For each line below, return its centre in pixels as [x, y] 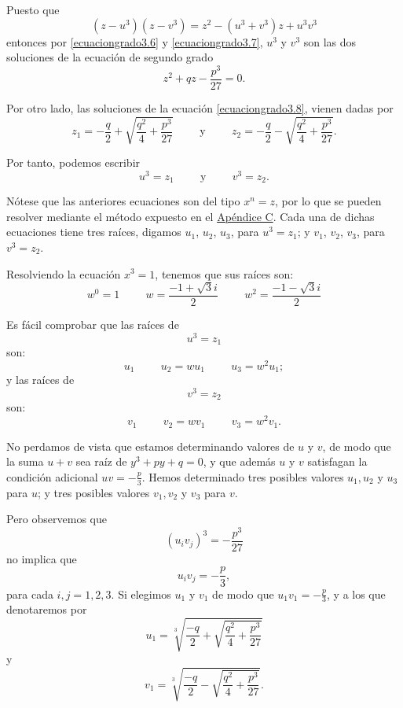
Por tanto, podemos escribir [73, 162]
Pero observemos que [57, 519]
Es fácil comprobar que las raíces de [93, 324]
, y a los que [356, 594]
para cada [30, 594]
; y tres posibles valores [93, 492]
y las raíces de [40, 380]
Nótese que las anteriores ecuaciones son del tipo [123, 201]
